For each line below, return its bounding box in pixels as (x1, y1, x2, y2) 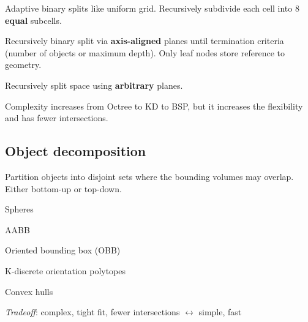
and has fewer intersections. (5, 111, 108, 124)
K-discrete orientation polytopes (5, 264, 126, 277)
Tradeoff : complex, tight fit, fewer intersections (5, 305, 180, 318)
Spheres (5, 203, 34, 215)
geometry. (5, 58, 42, 71)
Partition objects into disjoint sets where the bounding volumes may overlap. (5, 170, 294, 182)
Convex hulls (5, 285, 53, 298)
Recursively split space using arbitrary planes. (5, 78, 183, 91)
